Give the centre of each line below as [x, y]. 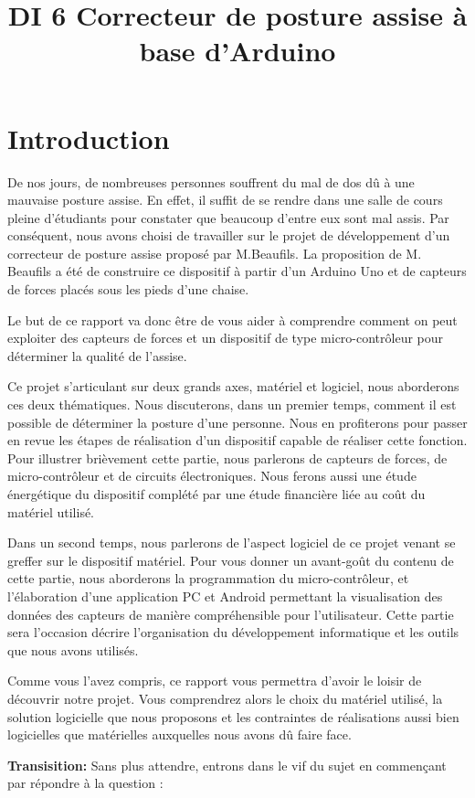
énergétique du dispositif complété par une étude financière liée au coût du [216, 494]
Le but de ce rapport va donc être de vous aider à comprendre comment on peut [232, 319]
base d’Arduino [237, 51]
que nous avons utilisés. [73, 649]
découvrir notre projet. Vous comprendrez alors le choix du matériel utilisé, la [225, 698]
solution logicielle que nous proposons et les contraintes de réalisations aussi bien [233, 716]
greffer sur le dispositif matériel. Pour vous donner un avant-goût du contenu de [231, 560]
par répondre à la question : [85, 783]
